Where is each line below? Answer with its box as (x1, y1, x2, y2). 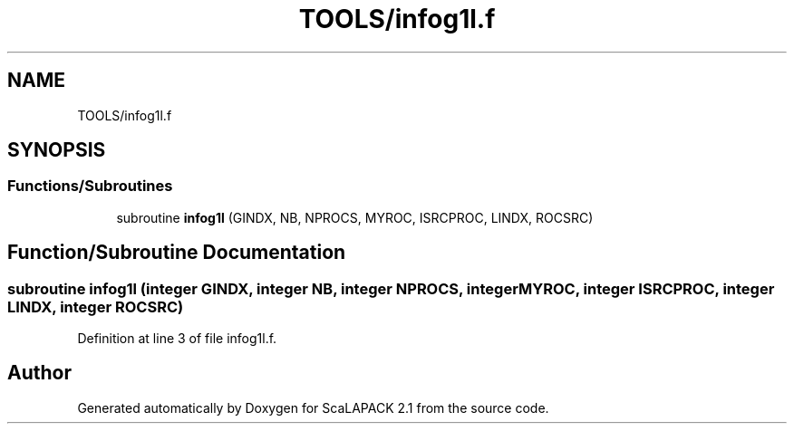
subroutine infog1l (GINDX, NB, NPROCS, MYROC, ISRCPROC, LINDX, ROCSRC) (116, 209, 594, 225)
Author (7, 361, 72, 385)
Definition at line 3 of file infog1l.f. (77, 330, 277, 347)
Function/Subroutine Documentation (7, 241, 346, 264)
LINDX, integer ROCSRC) (7, 297, 184, 316)
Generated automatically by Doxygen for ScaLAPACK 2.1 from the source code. (77, 399, 549, 416)
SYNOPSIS (7, 139, 106, 162)
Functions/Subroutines (7, 177, 173, 196)
